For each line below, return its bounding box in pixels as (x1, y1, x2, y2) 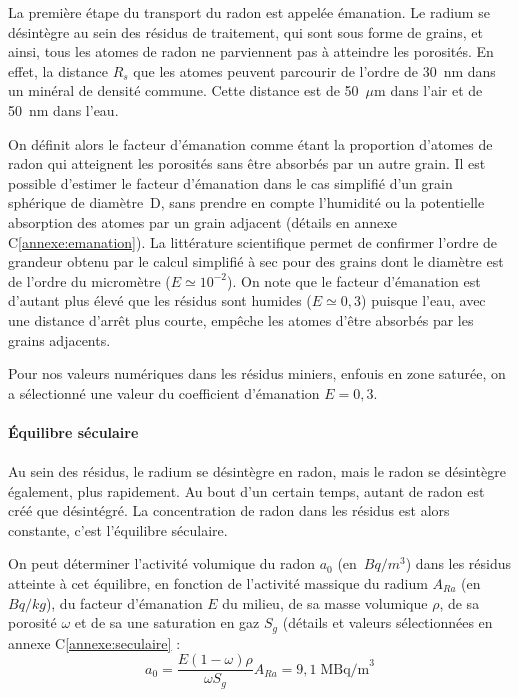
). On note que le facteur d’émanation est (227, 270, 481, 291)
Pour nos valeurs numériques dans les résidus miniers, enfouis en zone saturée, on (8, 363, 506, 384)
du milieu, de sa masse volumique (222, 592, 428, 613)
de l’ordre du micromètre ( (8, 270, 171, 291)
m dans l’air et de (374, 80, 483, 101)
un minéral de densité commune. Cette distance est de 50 (8, 80, 359, 101)
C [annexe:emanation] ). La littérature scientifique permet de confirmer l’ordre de (8, 231, 498, 252)
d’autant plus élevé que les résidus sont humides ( (8, 290, 312, 311)
